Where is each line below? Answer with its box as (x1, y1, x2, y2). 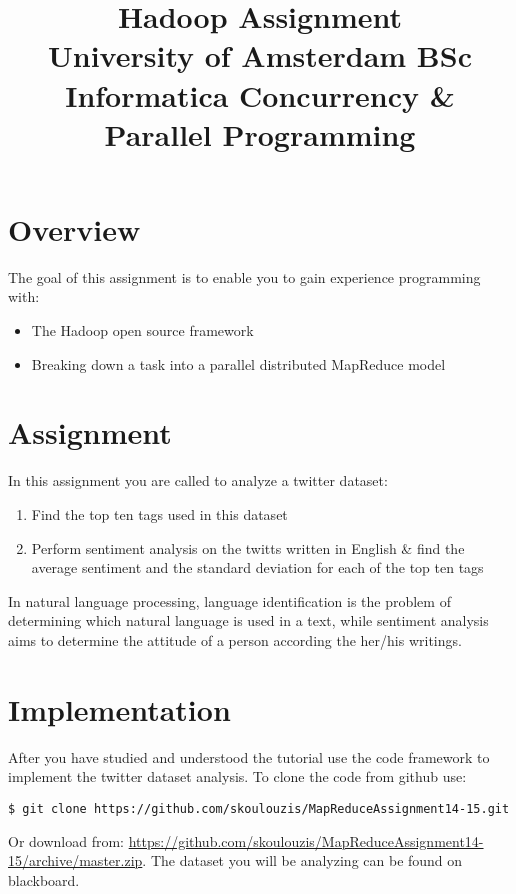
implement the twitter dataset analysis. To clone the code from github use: (8, 766, 467, 787)
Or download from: (8, 830, 124, 851)
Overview (8, 208, 141, 249)
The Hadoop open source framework (31, 320, 254, 341)
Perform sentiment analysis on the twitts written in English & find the (31, 537, 465, 558)
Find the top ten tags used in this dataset (31, 503, 288, 524)
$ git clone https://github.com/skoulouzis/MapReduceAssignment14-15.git (8, 801, 510, 816)
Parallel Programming (104, 113, 416, 154)
